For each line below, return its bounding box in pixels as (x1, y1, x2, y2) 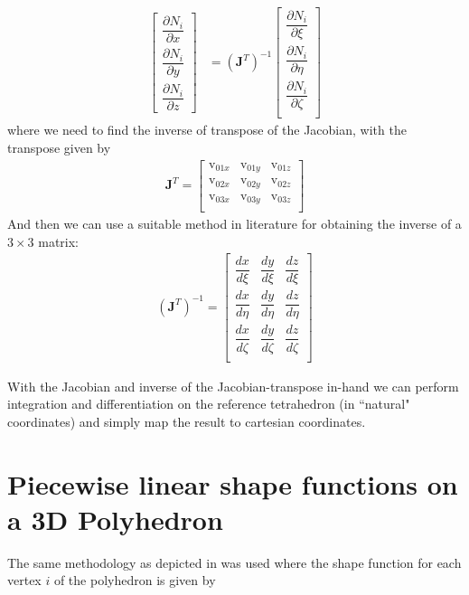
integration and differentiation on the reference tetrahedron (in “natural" (7, 394, 410, 413)
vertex (7, 571, 42, 590)
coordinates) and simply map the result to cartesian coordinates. (7, 411, 366, 430)
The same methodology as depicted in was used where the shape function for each (7, 552, 462, 571)
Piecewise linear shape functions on (7, 465, 458, 502)
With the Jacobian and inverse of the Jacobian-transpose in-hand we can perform (7, 376, 459, 395)
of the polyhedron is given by (53, 571, 216, 590)
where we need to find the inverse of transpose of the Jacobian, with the (7, 120, 407, 139)
